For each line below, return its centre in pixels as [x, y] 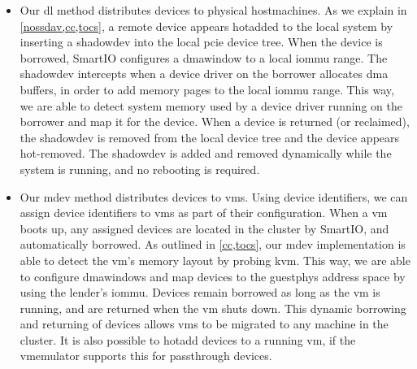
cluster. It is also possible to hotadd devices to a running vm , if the [188, 339]
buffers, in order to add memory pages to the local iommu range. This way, [207, 89]
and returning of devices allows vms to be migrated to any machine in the [204, 324]
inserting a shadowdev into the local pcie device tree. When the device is [201, 42]
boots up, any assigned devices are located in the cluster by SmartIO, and [204, 228]
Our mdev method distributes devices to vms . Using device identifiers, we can [214, 196]
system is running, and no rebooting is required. [140, 169]
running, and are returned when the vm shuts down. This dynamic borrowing [213, 308]
